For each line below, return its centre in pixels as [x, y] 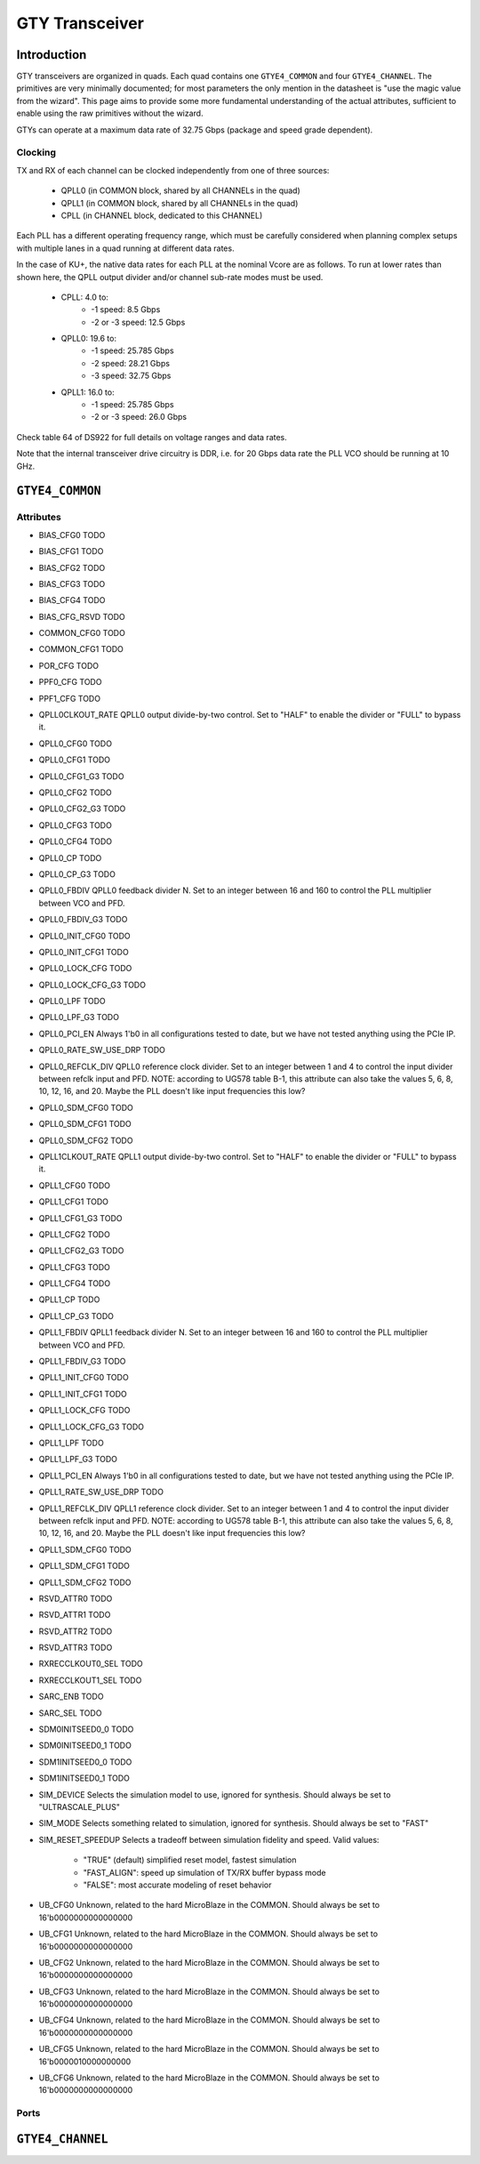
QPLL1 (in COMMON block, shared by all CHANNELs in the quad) [180, 203]
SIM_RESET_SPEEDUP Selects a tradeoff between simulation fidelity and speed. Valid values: [209, 1839]
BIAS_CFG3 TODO [72, 583]
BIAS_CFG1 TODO [71, 551]
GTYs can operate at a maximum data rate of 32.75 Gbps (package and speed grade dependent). [195, 130]
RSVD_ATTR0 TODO [76, 1598]
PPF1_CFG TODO [70, 698]
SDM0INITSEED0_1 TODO [85, 1746]
